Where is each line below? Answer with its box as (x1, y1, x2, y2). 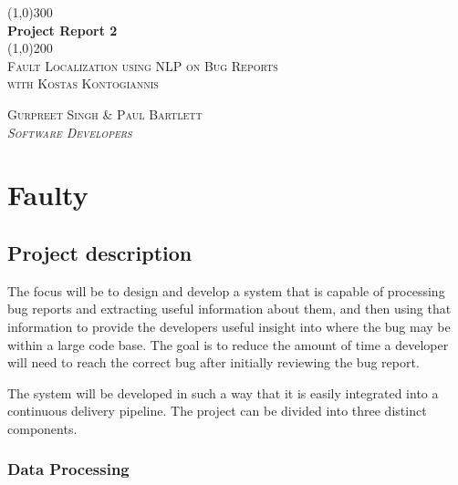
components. (7, 418, 78, 438)
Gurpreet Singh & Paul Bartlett (7, 104, 203, 123)
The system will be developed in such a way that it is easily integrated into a (7, 383, 439, 402)
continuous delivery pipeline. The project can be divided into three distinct (7, 401, 427, 420)
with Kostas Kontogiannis (7, 74, 159, 93)
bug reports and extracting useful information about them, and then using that (7, 299, 452, 318)
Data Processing (7, 458, 130, 480)
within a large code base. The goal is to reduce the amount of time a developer (7, 335, 449, 354)
